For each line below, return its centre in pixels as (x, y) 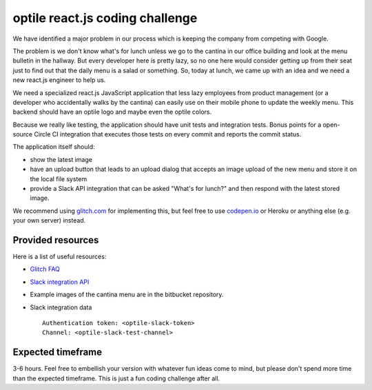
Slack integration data (61, 307)
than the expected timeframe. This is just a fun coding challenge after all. (116, 378)
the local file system (59, 178)
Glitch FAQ (45, 269)
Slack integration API (60, 282)
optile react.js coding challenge (105, 18)
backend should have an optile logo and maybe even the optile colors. (112, 112)
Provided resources (56, 240)
